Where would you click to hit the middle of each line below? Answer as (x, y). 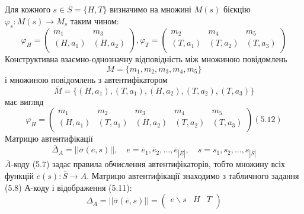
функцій (19, 175)
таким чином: (95, 20)
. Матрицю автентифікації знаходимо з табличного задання (193, 175)
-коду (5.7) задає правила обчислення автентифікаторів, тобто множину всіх (148, 164)
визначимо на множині (151, 9)
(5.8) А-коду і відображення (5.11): (68, 187)
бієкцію (237, 9)
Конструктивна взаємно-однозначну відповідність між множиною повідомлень (146, 59)
